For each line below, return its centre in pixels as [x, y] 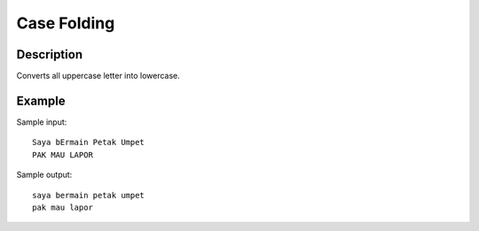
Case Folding [66, 23]
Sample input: [42, 122]
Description [50, 54]
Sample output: [44, 175]
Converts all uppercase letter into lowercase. [98, 76]
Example [41, 100]
